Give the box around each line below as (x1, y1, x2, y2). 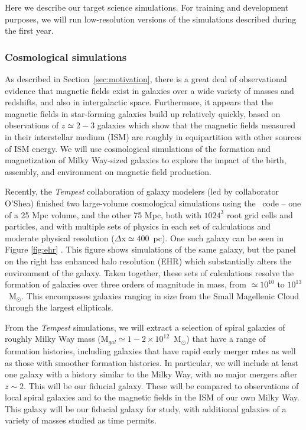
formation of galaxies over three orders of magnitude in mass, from (5, 278, 246, 290)
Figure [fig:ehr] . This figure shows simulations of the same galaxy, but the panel (5, 243, 296, 256)
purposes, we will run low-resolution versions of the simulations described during (5, 12, 297, 25)
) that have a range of (186, 332, 266, 345)
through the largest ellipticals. (5, 301, 113, 313)
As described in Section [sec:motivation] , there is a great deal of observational (5, 73, 287, 85)
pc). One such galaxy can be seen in (153, 231, 284, 244)
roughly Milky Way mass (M (5, 332, 109, 345)
